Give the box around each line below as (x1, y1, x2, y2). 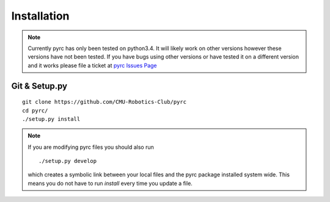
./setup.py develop (38, 157, 97, 165)
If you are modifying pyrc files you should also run (28, 143, 154, 151)
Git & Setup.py (11, 81, 67, 91)
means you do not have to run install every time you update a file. (28, 179, 193, 187)
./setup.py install (22, 115, 81, 122)
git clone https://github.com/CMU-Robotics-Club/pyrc (22, 98, 186, 106)
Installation (11, 9, 70, 23)
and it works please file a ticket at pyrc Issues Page (28, 62, 157, 69)
